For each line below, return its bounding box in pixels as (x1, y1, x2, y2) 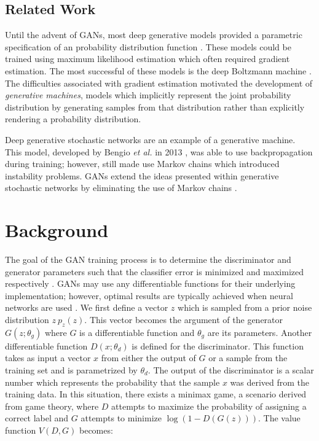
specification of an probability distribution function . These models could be (5, 40, 291, 53)
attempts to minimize (81, 412, 162, 424)
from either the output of (101, 351, 196, 364)
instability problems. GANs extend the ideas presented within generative (5, 169, 279, 182)
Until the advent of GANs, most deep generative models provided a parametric (5, 28, 302, 41)
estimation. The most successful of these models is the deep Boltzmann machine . (5, 64, 312, 77)
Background (5, 217, 109, 243)
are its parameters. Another (207, 326, 312, 338)
